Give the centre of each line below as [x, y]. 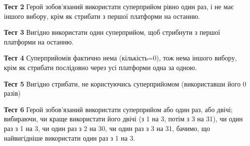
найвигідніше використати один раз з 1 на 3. [70, 138]
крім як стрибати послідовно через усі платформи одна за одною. [101, 67]
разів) [12, 93]
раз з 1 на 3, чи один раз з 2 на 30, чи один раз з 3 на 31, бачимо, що [107, 128]
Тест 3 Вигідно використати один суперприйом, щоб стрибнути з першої [112, 32]
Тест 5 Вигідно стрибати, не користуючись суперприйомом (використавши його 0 [125, 83]
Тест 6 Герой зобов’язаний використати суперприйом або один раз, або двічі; [118, 109]
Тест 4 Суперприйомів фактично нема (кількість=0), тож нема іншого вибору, [120, 58]
